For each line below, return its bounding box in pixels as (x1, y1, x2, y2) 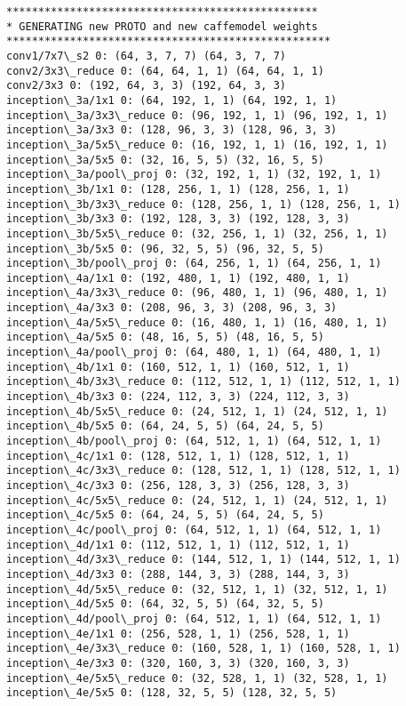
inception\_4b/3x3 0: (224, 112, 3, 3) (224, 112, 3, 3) (6, 390, 350, 404)
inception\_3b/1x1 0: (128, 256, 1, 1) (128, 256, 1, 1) (6, 182, 350, 196)
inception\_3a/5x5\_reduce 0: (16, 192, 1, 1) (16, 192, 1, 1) (6, 138, 388, 151)
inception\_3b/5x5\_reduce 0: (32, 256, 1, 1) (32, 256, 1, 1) (6, 227, 388, 240)
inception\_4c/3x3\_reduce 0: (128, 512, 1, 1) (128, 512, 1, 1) (6, 464, 401, 477)
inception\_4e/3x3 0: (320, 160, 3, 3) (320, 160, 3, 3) (6, 656, 350, 670)
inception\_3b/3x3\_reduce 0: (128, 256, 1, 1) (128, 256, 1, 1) (6, 197, 401, 211)
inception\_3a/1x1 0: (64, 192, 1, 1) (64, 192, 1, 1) (6, 93, 338, 107)
